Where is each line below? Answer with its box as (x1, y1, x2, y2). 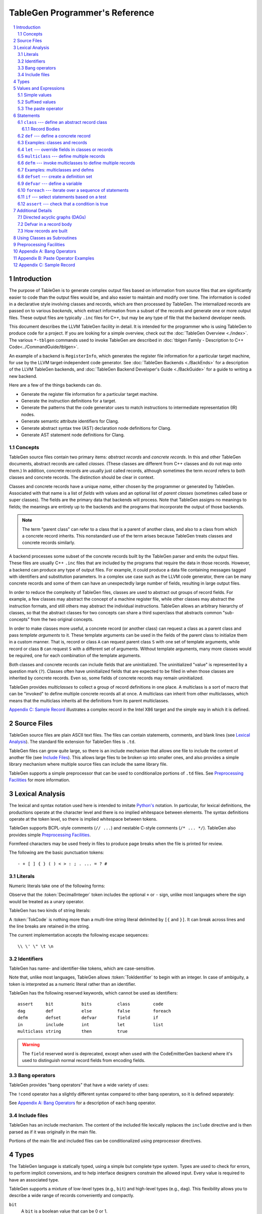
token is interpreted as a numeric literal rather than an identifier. (9, 981, 136, 987)
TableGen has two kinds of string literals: (9, 908, 91, 913)
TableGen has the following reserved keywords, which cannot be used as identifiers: (9, 990, 178, 996)
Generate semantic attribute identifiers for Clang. (21, 418, 119, 424)
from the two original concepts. (31, 617, 94, 623)
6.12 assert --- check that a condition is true (17, 201, 109, 206)
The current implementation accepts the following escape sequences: (9, 932, 149, 938)
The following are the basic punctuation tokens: (9, 850, 104, 856)
